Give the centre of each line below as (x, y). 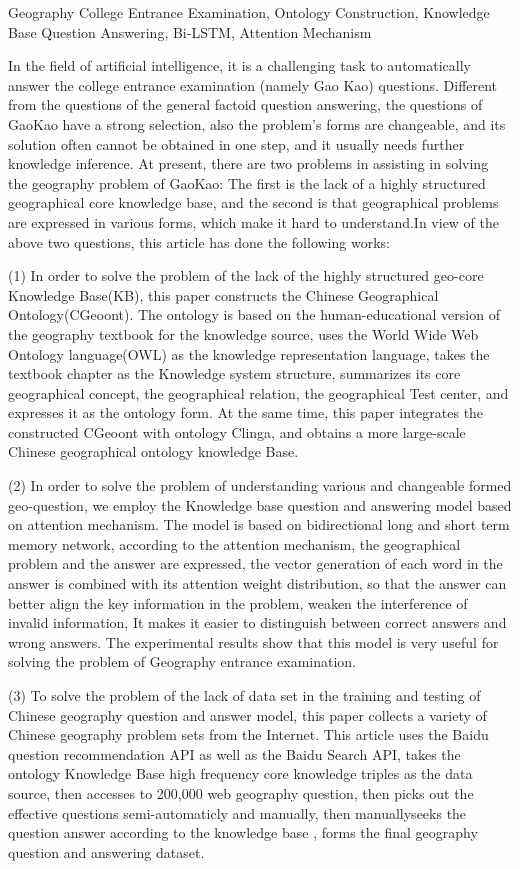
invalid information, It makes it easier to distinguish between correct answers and (257, 622)
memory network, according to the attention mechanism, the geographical (234, 543)
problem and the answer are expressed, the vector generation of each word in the (255, 563)
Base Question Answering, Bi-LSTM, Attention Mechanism (190, 31)
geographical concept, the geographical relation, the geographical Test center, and (258, 392)
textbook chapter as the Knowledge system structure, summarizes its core (234, 373)
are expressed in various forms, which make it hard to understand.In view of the (254, 221)
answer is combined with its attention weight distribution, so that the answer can (257, 583)
